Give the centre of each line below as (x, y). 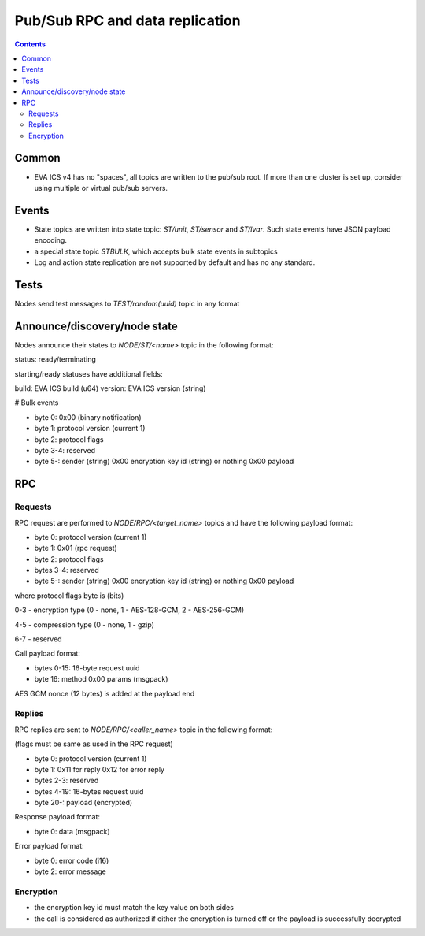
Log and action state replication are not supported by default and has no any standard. (175, 262)
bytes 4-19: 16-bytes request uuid (89, 791)
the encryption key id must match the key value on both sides (134, 908)
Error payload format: (49, 846)
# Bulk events (37, 403)
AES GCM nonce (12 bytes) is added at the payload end (105, 693)
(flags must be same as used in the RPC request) (94, 744)
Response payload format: (57, 817)
